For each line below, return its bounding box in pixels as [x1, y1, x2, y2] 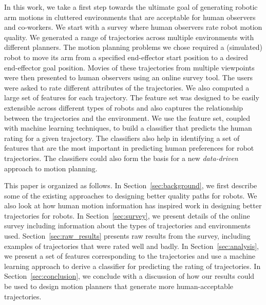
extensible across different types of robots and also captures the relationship [4, 102, 243, 113]
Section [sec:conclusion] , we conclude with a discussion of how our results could [4, 271, 255, 281]
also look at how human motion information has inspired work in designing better [4, 200, 262, 211]
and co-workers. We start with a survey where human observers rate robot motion [4, 22, 262, 32]
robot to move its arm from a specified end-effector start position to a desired [4, 51, 249, 62]
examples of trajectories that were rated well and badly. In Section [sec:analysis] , [4, 240, 259, 251]
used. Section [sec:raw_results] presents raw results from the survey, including [4, 230, 251, 241]
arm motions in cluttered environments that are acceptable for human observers [4, 11, 256, 22]
